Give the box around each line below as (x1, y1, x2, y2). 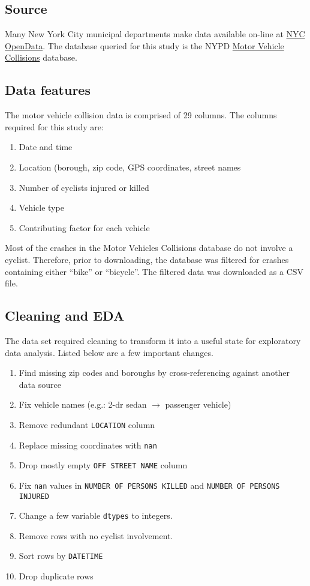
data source (19, 378, 61, 390)
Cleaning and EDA (5, 306, 125, 325)
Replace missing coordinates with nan (19, 438, 157, 451)
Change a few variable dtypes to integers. (19, 509, 173, 522)
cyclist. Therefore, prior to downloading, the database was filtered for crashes (5, 253, 289, 265)
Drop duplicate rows (19, 570, 94, 582)
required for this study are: (5, 120, 104, 133)
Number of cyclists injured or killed (19, 181, 149, 193)
